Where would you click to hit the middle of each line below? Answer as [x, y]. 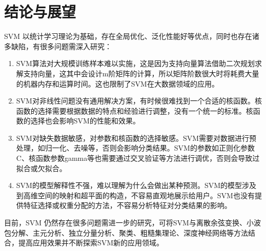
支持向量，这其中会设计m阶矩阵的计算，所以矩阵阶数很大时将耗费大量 [141, 73]
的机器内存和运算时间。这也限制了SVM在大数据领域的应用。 [117, 83]
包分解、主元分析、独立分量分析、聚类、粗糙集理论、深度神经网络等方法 [126, 232]
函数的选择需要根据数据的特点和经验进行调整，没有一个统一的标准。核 [135, 110]
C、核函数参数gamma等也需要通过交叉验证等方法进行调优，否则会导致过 [138, 158]
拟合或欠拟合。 [41, 168]
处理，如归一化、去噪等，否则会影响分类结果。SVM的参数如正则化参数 [135, 148]
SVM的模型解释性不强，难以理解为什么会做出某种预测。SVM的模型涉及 [136, 185]
